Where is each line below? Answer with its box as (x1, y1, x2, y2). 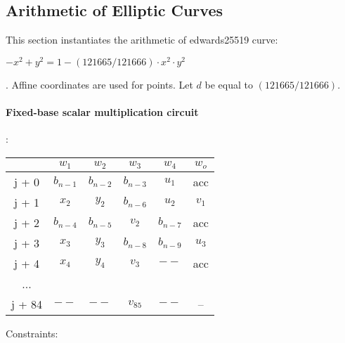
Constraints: (6, 325, 58, 340)
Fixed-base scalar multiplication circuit (6, 105, 199, 119)
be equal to (204, 77, 253, 91)
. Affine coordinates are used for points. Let (6, 77, 193, 91)
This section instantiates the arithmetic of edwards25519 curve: (6, 32, 278, 47)
